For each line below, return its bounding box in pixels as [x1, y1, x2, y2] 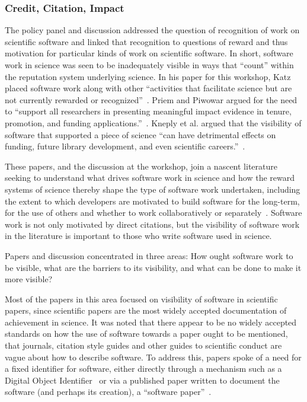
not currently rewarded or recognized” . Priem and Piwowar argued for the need [5, 93, 298, 106]
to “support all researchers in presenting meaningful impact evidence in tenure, [5, 105, 292, 117]
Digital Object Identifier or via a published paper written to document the [5, 374, 280, 386]
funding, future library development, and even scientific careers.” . [5, 140, 245, 152]
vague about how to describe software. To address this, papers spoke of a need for [5, 350, 302, 363]
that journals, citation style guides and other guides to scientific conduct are [5, 339, 282, 352]
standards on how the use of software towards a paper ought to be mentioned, [5, 327, 288, 340]
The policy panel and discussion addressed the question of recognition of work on [5, 24, 300, 36]
